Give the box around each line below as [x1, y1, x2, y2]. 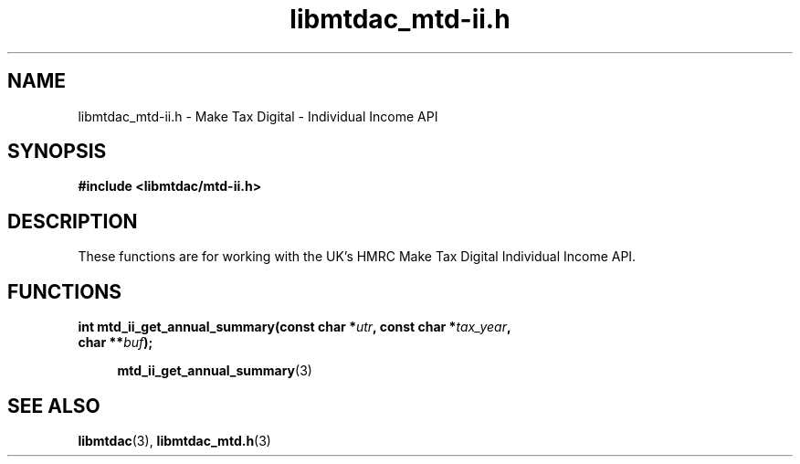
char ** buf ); [78, 334, 153, 351]
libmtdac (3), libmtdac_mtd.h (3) [78, 432, 271, 448]
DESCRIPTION [7, 209, 138, 233]
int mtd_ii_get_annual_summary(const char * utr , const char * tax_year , [78, 319, 511, 335]
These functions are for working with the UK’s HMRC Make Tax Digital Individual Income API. [78, 248, 637, 265]
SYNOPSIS [7, 140, 107, 163]
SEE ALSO [7, 394, 100, 417]
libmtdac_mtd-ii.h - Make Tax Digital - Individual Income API [78, 108, 438, 124]
